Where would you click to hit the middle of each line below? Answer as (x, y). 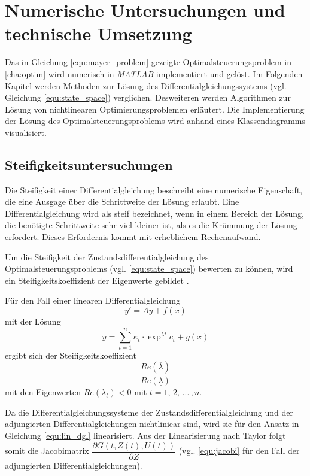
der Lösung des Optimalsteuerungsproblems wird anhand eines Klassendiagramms (155, 121)
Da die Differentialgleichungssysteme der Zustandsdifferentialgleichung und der (149, 412)
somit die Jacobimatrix (47, 451)
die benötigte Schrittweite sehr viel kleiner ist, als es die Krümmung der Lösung (151, 225)
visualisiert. (26, 132)
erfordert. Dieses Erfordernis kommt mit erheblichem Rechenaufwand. (133, 237)
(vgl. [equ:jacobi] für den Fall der (239, 451)
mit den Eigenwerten (43, 392)
